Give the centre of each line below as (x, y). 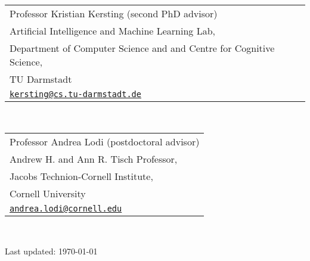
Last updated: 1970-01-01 (51, 251)
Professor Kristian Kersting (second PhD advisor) (114, 13)
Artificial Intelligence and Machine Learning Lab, (113, 31)
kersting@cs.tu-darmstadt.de (75, 94)
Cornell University (48, 193)
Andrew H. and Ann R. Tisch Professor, (94, 159)
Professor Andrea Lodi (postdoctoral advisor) (105, 141)
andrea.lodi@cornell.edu (66, 208)
